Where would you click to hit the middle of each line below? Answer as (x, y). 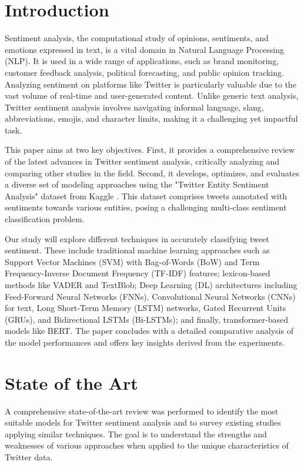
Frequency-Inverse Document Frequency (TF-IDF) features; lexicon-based (138, 273)
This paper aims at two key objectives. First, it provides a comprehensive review (150, 150)
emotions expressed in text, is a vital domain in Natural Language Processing (145, 49)
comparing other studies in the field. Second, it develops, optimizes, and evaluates (152, 173)
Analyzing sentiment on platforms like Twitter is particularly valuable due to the (151, 84)
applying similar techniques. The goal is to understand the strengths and (136, 434)
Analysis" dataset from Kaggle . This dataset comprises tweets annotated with (146, 195)
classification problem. (45, 219)
